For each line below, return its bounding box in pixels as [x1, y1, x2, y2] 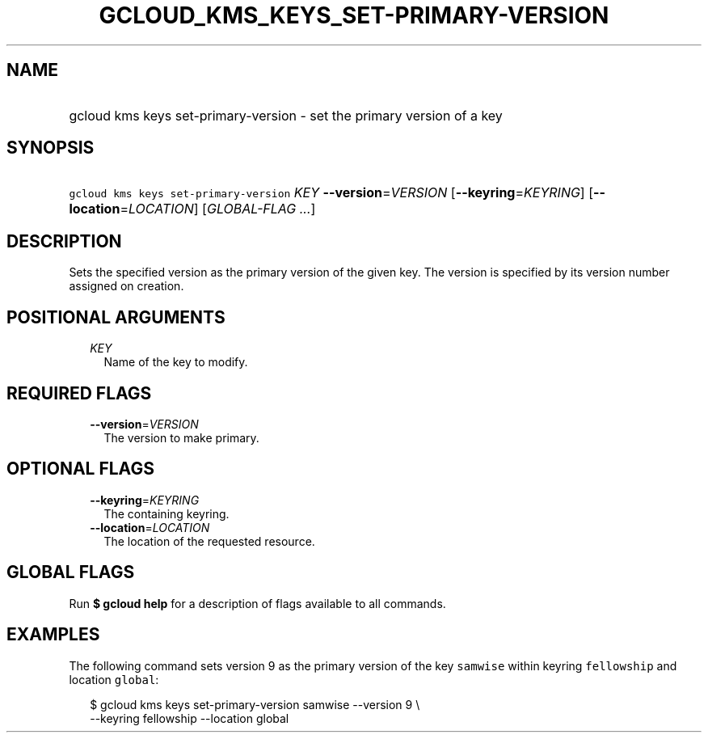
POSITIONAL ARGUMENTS [6, 306, 225, 327]
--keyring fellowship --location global [90, 711, 289, 725]
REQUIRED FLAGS [6, 382, 152, 403]
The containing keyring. [103, 506, 230, 521]
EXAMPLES [6, 624, 100, 645]
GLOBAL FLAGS [6, 562, 135, 583]
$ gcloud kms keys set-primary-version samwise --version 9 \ [90, 697, 420, 712]
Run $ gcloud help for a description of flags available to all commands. [69, 596, 446, 610]
